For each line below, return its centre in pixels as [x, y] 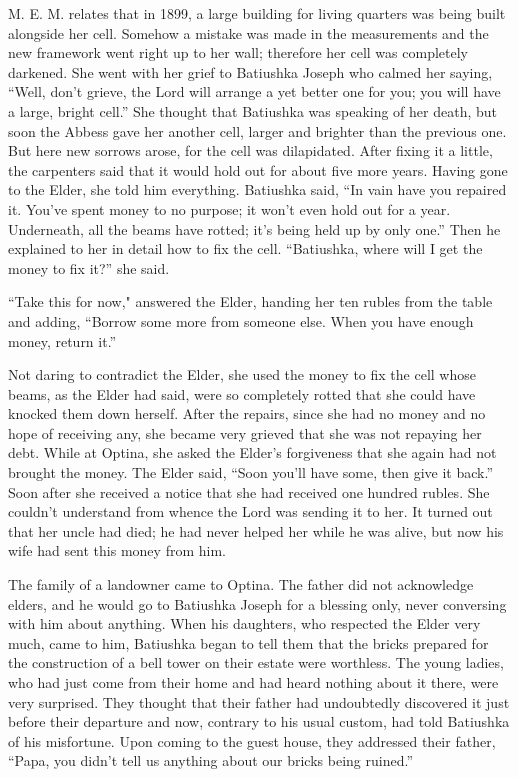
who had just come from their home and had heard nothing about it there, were [253, 682]
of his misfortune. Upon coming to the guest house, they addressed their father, [252, 740]
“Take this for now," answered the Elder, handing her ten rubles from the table [250, 301]
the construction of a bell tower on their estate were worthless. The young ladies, [256, 662]
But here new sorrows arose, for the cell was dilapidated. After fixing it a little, [250, 150]
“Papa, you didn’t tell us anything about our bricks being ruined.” [210, 760]
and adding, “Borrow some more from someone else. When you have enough [241, 320]
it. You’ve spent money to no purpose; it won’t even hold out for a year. [229, 208]
